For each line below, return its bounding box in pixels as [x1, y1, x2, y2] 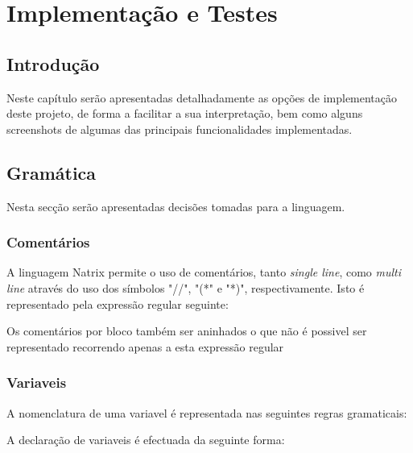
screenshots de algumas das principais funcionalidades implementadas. [6, 120, 353, 137]
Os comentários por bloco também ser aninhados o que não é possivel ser [6, 322, 367, 339]
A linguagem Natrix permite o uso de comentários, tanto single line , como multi [6, 264, 401, 281]
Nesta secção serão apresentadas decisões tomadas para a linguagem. [6, 197, 345, 214]
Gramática [6, 160, 97, 185]
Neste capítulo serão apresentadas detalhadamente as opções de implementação [6, 89, 398, 106]
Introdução [6, 51, 100, 76]
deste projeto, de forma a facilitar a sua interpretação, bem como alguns [6, 105, 363, 122]
